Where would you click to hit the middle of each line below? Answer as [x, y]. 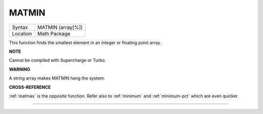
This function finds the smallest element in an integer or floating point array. [85, 42]
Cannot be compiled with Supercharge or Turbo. [57, 60]
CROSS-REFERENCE [30, 87]
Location [22, 33]
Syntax [20, 27]
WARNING [19, 69]
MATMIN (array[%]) [60, 27]
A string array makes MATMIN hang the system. [57, 78]
